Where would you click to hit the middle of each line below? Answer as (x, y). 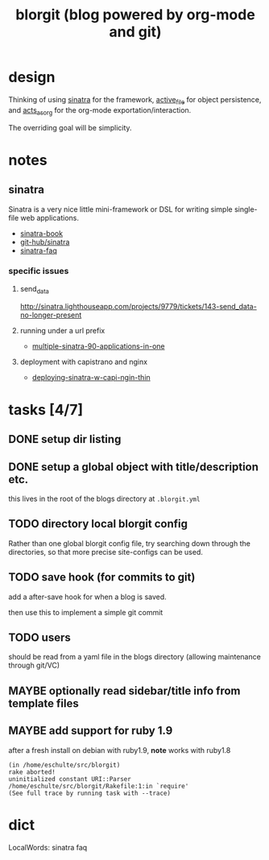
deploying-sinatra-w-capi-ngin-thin (91, 377)
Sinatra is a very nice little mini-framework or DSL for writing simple (120, 209)
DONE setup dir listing (65, 439)
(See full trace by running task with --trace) (90, 793)
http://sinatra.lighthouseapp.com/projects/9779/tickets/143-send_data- (139, 306)
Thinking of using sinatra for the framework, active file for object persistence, (135, 100)
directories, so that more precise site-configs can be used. (106, 552)
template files (43, 703)
